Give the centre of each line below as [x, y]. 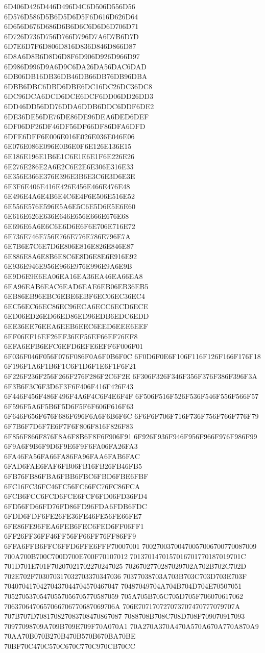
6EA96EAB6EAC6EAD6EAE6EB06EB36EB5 [76, 286]
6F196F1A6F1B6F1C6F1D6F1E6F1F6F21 [70, 366]
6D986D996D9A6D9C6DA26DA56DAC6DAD [76, 66]
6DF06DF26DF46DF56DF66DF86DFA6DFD [75, 126]
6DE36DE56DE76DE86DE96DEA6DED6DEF [77, 116]
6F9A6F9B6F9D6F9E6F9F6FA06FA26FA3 [71, 446]
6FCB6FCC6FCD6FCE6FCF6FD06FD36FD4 [76, 496]
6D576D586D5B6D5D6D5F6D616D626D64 [71, 16]
